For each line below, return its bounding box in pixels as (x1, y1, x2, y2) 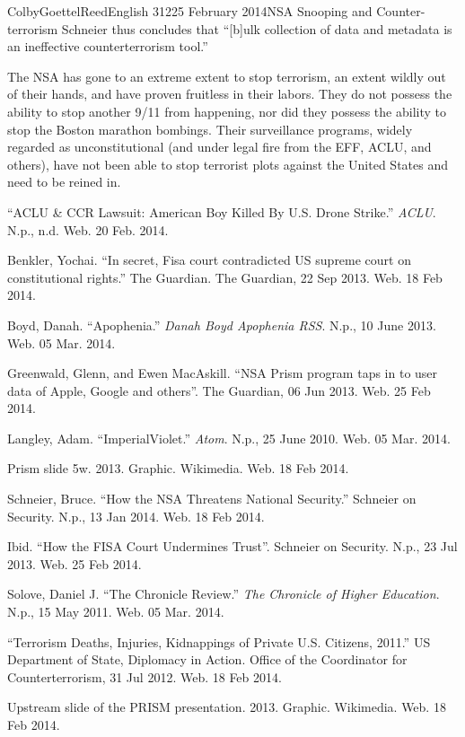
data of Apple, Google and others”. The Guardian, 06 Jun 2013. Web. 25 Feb (7, 381, 431, 399)
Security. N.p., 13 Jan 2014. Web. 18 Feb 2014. (7, 506, 265, 525)
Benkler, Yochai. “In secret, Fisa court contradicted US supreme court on (7, 250, 412, 269)
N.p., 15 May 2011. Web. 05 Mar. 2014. (7, 602, 224, 621)
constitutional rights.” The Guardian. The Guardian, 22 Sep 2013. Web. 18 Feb (7, 268, 443, 286)
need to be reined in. (7, 172, 121, 191)
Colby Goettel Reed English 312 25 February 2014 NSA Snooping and (7, 2, 373, 20)
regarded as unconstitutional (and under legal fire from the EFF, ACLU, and (7, 137, 432, 156)
